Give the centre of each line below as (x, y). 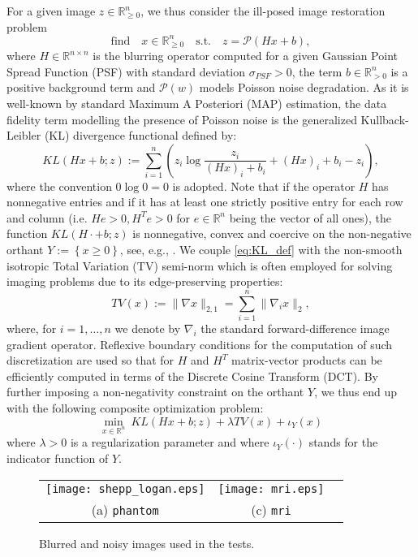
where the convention (59, 186)
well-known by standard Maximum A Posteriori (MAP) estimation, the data (197, 103)
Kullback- (385, 119)
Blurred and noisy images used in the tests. (147, 543)
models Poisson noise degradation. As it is (304, 87)
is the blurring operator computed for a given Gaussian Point (245, 56)
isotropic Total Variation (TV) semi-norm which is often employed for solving (200, 265)
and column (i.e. (47, 217)
